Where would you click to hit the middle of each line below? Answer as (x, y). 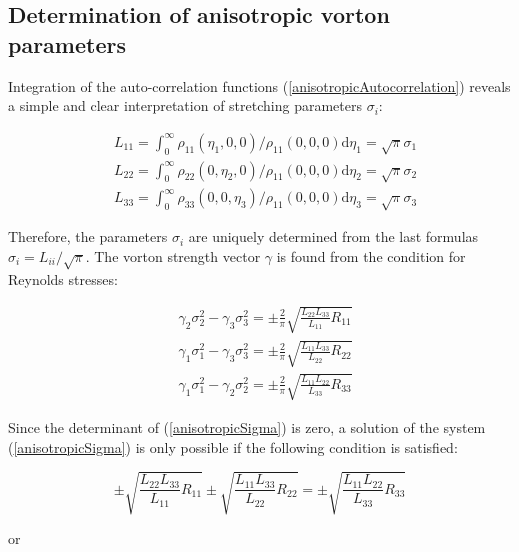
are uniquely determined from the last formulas (333, 236)
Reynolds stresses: (63, 278)
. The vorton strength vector (173, 255)
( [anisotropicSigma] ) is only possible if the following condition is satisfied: (233, 446)
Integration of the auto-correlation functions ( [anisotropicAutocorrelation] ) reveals (259, 85)
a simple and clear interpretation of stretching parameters (185, 105)
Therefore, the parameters (88, 236)
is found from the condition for (371, 255)
